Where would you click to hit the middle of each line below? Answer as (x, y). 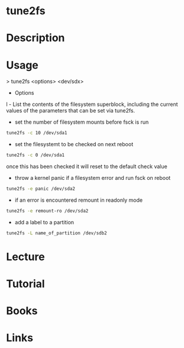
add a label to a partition (44, 222)
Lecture (26, 257)
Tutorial (26, 284)
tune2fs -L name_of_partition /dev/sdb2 (57, 233)
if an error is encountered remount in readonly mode (79, 200)
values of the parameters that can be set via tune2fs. (70, 111)
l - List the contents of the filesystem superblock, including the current (92, 104)
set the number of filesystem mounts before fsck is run (82, 122)
